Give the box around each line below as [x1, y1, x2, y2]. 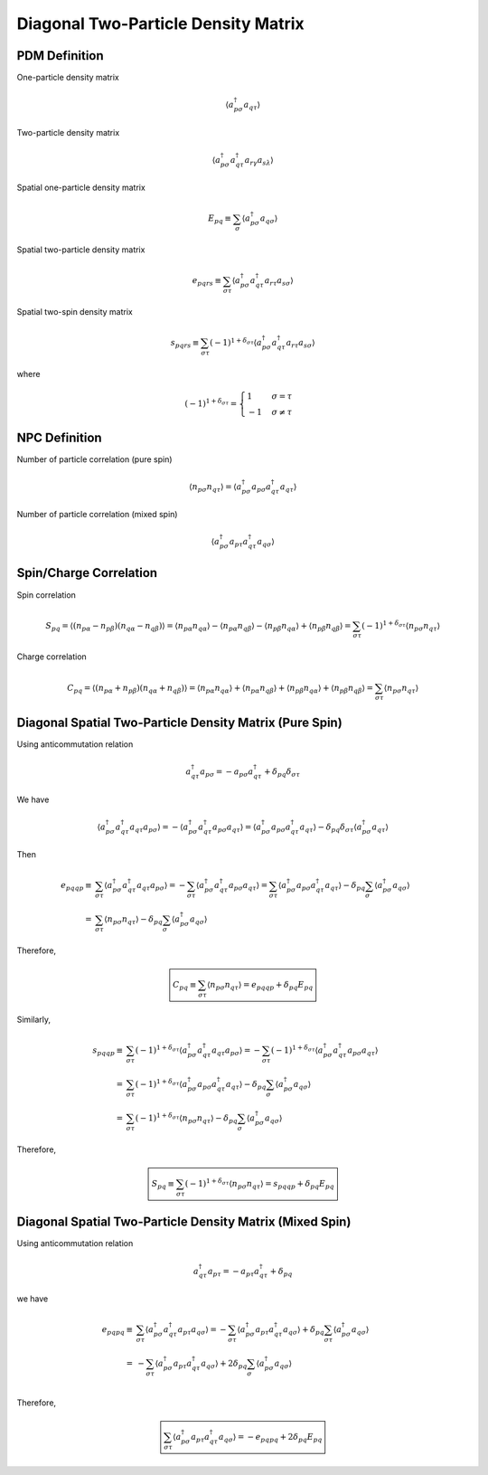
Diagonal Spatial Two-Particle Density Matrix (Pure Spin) [16, 714, 343, 730]
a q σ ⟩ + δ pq [283, 1325, 325, 1337]
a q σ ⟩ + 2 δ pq [200, 1357, 248, 1370]
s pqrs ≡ [170, 337, 200, 350]
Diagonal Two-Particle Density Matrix [16, 14, 305, 33]
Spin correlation [16, 589, 77, 600]
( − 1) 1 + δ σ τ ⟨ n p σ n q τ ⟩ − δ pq [135, 1111, 239, 1125]
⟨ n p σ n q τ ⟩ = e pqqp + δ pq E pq [206, 979, 314, 992]
